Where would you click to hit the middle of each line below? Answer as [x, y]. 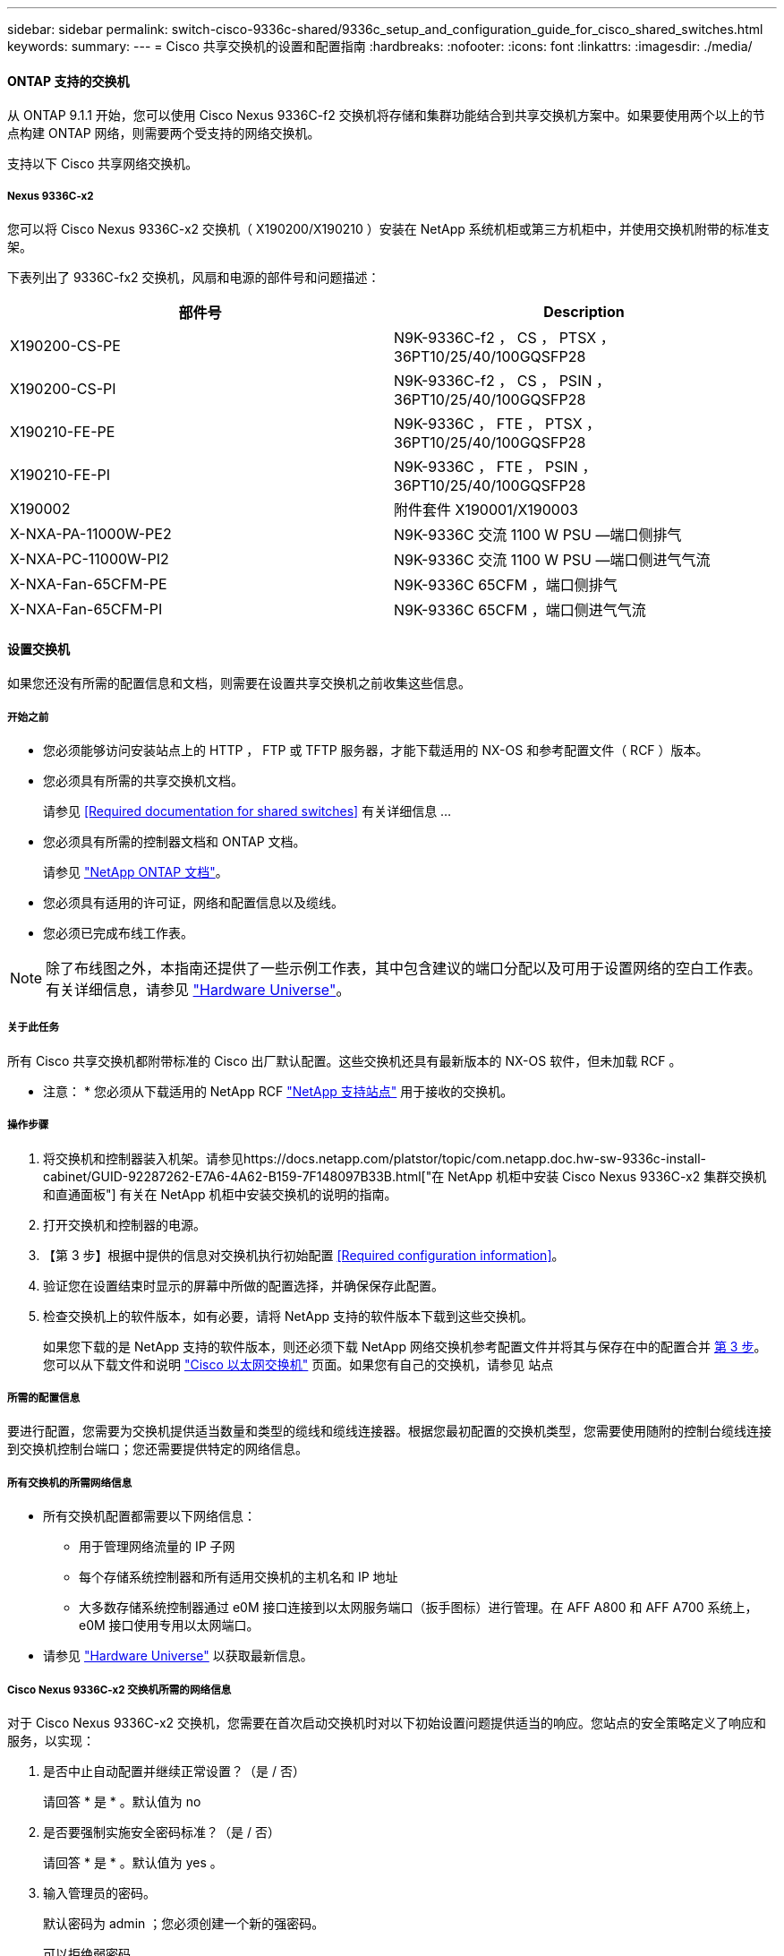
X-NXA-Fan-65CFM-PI [86, 609]
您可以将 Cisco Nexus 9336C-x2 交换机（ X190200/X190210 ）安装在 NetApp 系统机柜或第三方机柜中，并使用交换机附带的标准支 [388, 229]
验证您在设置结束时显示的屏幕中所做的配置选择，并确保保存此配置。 [243, 1285]
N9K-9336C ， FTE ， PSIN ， [495, 467]
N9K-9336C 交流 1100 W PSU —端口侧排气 [538, 535]
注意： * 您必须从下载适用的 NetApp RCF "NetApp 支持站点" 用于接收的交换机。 [278, 1091]
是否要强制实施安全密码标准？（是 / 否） [162, 1832]
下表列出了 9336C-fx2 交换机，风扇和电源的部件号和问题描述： [194, 277]
